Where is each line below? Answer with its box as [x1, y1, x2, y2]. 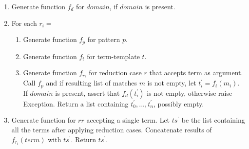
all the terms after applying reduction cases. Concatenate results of [11, 124, 212, 134]
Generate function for [11, 115, 76, 125]
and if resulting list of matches [46, 78, 137, 88]
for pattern [87, 34, 120, 44]
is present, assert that [55, 87, 120, 98]
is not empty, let [147, 78, 196, 88]
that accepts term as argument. [149, 67, 243, 78]
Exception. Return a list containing [23, 98, 129, 108]
